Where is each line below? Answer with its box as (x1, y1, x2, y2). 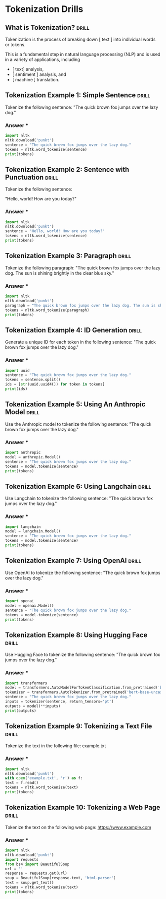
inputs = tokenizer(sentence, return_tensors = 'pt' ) (5, 699, 114, 704)
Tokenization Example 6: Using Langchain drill (5, 482, 152, 491)
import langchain (5, 524, 41, 529)
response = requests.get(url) (5, 871, 68, 876)
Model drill (5, 408, 40, 416)
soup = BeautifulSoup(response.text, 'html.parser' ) (5, 876, 116, 881)
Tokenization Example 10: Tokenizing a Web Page (5, 803, 161, 812)
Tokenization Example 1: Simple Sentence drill (5, 91, 151, 100)
